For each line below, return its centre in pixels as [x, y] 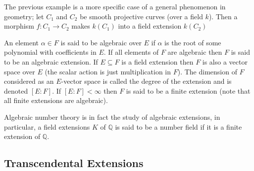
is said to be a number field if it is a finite [178, 126]
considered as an [29, 81]
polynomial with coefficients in [50, 52]
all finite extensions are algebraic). [56, 100]
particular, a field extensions [47, 126]
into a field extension [150, 26]
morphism [19, 26]
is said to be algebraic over [101, 42]
